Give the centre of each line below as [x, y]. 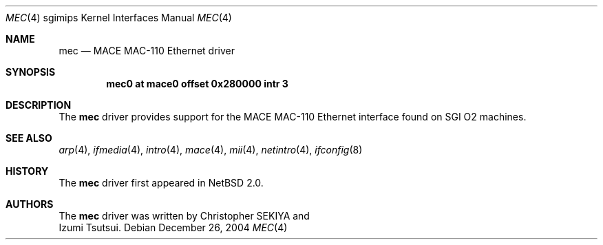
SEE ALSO [29, 138]
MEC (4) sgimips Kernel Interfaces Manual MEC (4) [119, 18]
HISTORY [27, 171]
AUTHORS [30, 204]
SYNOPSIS [31, 72]
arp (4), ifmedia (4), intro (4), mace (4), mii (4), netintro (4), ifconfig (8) [211, 150]
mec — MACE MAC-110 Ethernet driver [147, 51]
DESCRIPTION [39, 105]
